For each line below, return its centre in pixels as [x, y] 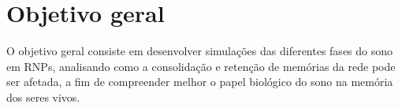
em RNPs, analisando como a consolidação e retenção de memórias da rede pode [201, 66]
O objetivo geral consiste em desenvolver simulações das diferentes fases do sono [200, 51]
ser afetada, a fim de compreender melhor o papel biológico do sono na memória [200, 82]
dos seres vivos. [43, 97]
